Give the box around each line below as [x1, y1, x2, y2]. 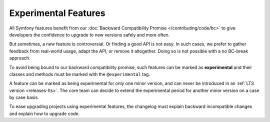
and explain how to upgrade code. [9, 110, 80, 116]
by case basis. [9, 94, 39, 100]
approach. [9, 55, 30, 61]
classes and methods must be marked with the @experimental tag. [9, 71, 150, 77]
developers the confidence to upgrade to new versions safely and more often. [9, 31, 170, 37]
